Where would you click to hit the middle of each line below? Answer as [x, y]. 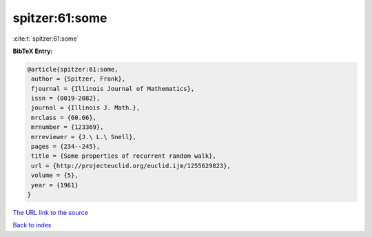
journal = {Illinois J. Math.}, [86, 108]
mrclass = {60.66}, [64, 117]
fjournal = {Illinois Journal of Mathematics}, [113, 89]
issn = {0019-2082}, [66, 99]
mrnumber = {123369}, [68, 127]
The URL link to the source [51, 212]
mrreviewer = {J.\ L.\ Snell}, [84, 137]
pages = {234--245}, [66, 147]
